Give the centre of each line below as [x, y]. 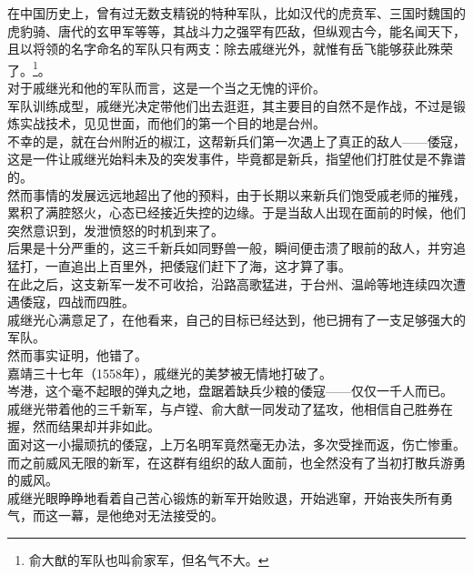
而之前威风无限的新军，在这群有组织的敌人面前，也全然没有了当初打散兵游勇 [236, 462]
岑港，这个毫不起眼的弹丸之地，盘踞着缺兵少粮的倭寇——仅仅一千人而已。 [230, 391]
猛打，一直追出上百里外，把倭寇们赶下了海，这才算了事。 [179, 265]
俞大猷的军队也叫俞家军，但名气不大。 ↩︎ [149, 559]
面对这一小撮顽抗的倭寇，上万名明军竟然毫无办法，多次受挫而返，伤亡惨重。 [236, 444]
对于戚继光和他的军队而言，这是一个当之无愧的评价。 [166, 88]
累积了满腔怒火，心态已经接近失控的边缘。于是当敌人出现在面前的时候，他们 [236, 212]
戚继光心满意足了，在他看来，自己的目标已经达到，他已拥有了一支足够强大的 [236, 319]
